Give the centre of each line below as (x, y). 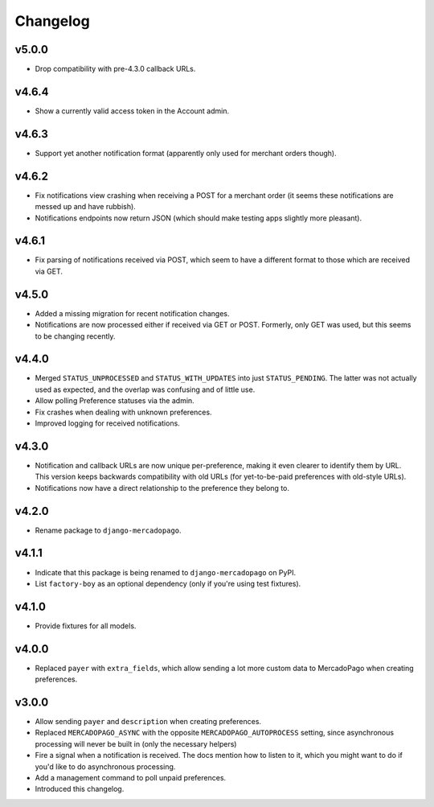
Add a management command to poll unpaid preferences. (131, 777)
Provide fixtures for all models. (86, 626)
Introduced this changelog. (80, 789)
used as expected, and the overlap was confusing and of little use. (145, 389)
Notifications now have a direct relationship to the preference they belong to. (162, 488)
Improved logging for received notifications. (107, 423)
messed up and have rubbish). (85, 207)
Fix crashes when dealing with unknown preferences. (123, 412)
